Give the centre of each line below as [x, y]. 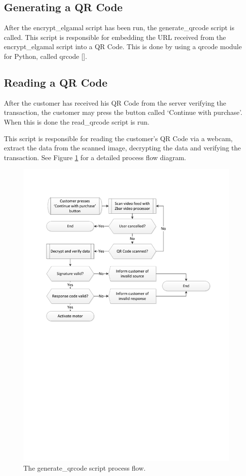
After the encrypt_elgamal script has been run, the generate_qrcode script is [119, 27]
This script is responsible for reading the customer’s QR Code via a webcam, [118, 138]
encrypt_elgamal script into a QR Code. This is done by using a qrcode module [123, 46]
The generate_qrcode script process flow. [84, 467]
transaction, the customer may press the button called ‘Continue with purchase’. [123, 112]
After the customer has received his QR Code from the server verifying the [115, 102]
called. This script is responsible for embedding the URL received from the [115, 37]
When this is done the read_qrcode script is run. [77, 121]
